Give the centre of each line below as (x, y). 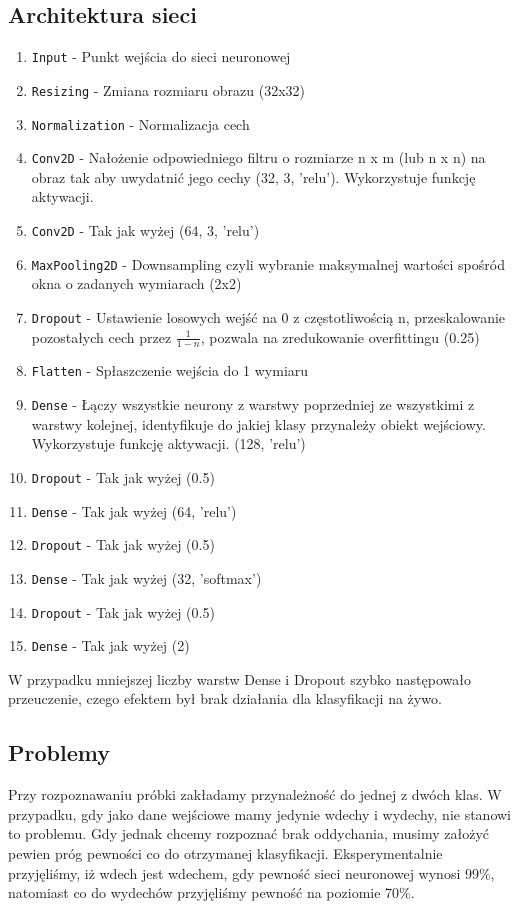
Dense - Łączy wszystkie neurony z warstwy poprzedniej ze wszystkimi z (253, 404)
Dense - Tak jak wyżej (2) (110, 645)
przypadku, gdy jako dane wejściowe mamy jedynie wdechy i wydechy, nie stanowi (260, 813)
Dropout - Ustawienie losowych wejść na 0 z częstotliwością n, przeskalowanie (268, 316)
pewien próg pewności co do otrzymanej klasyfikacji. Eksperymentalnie (225, 853)
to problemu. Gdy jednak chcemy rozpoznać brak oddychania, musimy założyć (248, 833)
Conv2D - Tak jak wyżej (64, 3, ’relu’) (145, 230)
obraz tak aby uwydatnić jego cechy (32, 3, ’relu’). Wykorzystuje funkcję (253, 176)
